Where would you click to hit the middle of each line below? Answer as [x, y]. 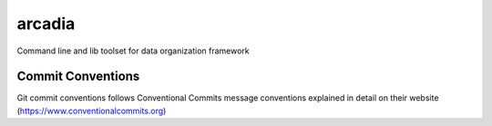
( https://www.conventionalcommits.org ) [92, 111]
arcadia [46, 24]
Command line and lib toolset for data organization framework [133, 51]
